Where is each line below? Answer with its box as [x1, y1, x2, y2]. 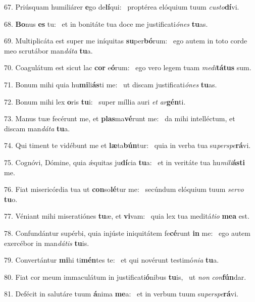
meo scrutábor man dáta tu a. [4, 45, 93, 56]
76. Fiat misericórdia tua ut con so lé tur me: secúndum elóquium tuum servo [4, 184, 244, 194]
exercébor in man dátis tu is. [4, 237, 89, 248]
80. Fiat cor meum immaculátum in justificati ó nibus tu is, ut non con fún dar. [4, 271, 246, 282]
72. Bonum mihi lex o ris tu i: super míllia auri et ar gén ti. [4, 96, 186, 107]
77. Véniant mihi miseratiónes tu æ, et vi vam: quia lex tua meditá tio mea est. [4, 211, 249, 221]
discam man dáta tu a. [4, 123, 70, 133]
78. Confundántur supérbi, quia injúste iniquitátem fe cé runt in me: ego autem [4, 227, 250, 238]
